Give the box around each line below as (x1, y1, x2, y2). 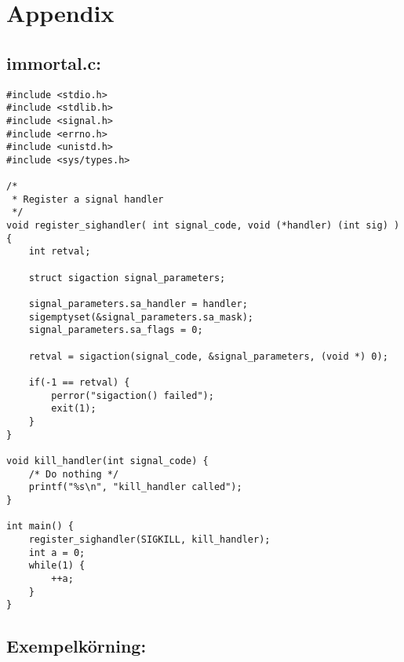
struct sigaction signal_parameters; (28, 272, 226, 283)
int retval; (28, 246, 91, 258)
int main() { (6, 521, 74, 532)
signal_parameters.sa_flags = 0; (28, 324, 203, 336)
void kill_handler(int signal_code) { (6, 455, 209, 466)
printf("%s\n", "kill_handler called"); (28, 481, 242, 493)
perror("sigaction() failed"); (51, 390, 214, 401)
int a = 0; (28, 547, 86, 558)
